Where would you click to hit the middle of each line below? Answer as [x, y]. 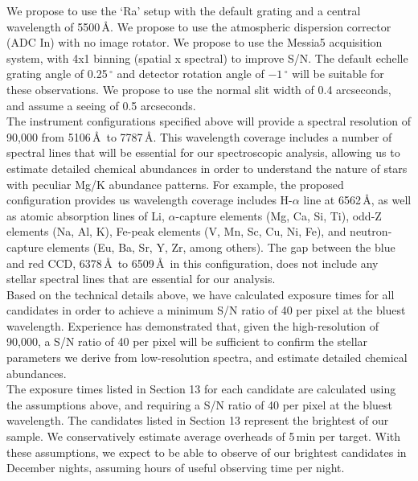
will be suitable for [338, 74]
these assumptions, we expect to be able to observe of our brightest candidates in [207, 452]
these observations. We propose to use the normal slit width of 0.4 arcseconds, [199, 89]
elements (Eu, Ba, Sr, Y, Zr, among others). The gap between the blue [221, 247]
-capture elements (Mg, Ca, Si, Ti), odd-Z [279, 215]
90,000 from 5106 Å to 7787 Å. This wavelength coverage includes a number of [199, 136]
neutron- [371, 231]
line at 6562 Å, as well [357, 200]
